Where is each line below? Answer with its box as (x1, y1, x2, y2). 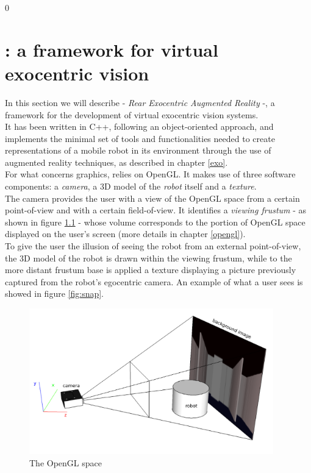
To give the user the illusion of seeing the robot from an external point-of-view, (5, 240, 301, 252)
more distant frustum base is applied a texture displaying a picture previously (5, 263, 296, 276)
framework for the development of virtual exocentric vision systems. (5, 108, 259, 121)
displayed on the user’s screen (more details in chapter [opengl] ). (5, 227, 246, 240)
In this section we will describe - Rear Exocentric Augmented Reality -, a (5, 96, 275, 108)
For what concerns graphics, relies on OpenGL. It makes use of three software (5, 168, 296, 180)
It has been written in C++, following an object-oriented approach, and (5, 120, 274, 133)
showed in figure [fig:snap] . (5, 287, 104, 300)
